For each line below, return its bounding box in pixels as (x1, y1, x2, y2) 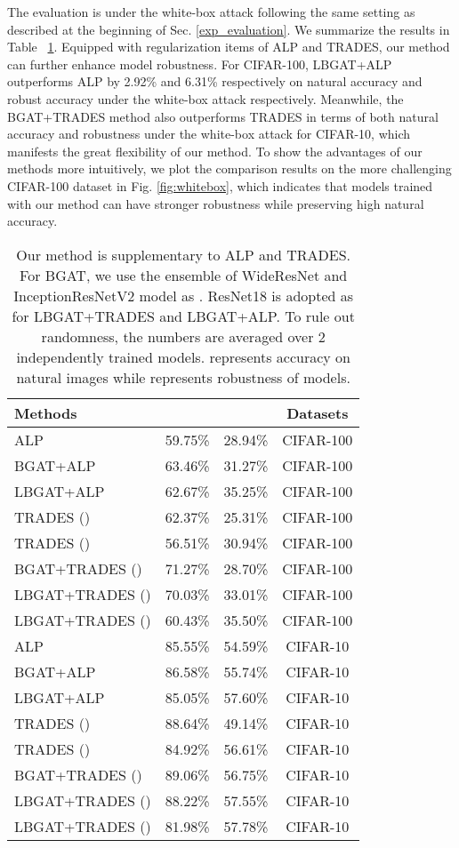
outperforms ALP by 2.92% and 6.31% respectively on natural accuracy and (7, 72, 423, 91)
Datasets (286, 402, 349, 423)
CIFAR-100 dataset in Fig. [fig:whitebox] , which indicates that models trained (7, 176, 433, 195)
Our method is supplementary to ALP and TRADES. (16, 244, 350, 265)
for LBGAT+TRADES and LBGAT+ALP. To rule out (12, 305, 355, 326)
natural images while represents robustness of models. (16, 366, 350, 388)
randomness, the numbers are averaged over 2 (41, 325, 326, 347)
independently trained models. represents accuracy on (16, 346, 350, 367)
